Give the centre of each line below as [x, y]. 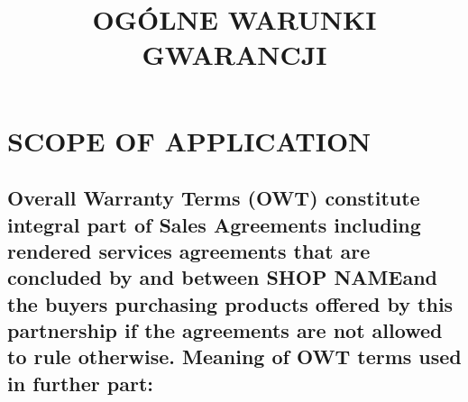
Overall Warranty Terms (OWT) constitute [214, 198]
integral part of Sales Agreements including [214, 224]
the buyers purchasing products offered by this [230, 303]
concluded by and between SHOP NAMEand [222, 277]
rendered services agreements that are [189, 250]
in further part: [80, 383]
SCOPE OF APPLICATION [189, 140]
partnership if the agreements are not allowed [225, 330]
